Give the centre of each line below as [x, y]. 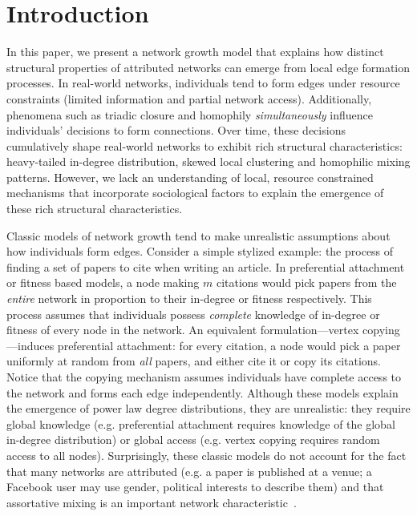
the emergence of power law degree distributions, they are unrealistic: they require [208, 408]
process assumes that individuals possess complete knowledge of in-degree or [193, 314]
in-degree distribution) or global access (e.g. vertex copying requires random [193, 439]
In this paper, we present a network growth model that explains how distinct [195, 52]
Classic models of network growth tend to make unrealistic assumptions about [198, 235]
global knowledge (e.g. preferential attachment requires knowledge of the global [201, 423]
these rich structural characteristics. [95, 209]
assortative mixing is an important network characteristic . [152, 502]
